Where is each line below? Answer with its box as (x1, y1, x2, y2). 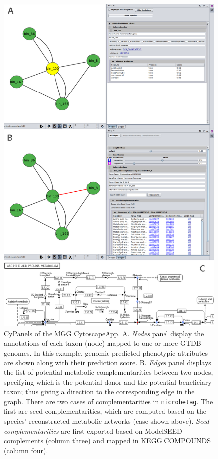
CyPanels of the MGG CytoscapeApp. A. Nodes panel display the (4, 328, 204, 338)
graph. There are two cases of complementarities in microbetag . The (4, 396, 213, 406)
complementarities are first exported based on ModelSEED (4, 425, 182, 436)
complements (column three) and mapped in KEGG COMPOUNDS (4, 435, 211, 446)
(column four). (4, 445, 48, 455)
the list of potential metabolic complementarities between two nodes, (4, 367, 213, 377)
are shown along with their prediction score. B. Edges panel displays (4, 357, 211, 367)
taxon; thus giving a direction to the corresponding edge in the (4, 386, 195, 397)
